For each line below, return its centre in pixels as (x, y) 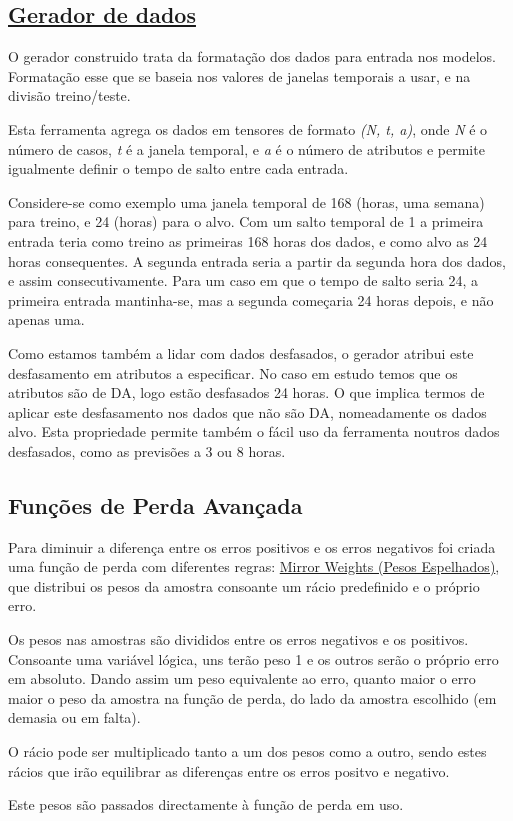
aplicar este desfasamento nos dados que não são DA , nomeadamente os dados (247, 411)
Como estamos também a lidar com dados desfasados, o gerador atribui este (241, 352)
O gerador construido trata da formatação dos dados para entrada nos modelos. (252, 56)
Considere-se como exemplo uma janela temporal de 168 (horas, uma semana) (246, 201)
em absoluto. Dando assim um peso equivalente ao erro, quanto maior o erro (242, 678)
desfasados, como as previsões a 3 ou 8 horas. (147, 450)
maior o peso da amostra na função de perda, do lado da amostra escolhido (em (252, 697)
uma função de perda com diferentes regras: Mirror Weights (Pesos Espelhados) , (254, 566)
